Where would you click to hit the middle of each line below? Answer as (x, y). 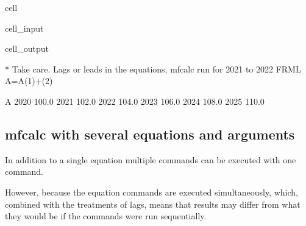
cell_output (27, 48)
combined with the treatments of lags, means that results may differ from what (153, 204)
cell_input (24, 28)
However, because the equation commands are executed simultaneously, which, (152, 192)
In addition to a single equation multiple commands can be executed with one (151, 159)
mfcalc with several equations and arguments (150, 134)
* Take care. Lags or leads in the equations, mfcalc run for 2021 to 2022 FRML (153, 69)
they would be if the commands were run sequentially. (106, 216)
